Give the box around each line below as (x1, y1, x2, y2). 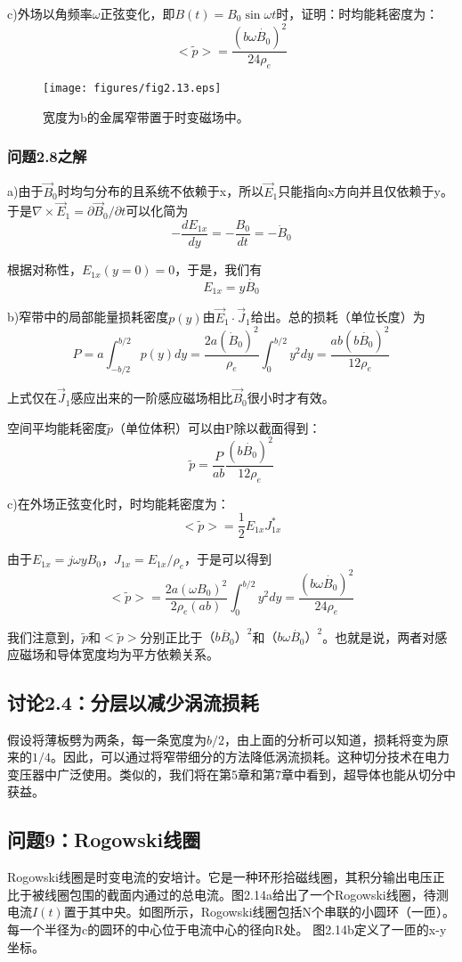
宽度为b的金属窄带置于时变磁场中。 (43, 107, 249, 126)
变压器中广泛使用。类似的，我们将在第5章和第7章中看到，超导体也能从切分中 (7, 764, 456, 783)
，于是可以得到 (183, 550, 272, 568)
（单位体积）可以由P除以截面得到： (113, 418, 321, 436)
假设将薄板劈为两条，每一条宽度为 (7, 730, 207, 748)
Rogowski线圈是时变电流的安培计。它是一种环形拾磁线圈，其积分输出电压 (7, 868, 433, 886)
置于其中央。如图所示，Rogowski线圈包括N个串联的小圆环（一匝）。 (63, 902, 456, 921)
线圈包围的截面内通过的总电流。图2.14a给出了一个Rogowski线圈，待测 (44, 885, 449, 903)
